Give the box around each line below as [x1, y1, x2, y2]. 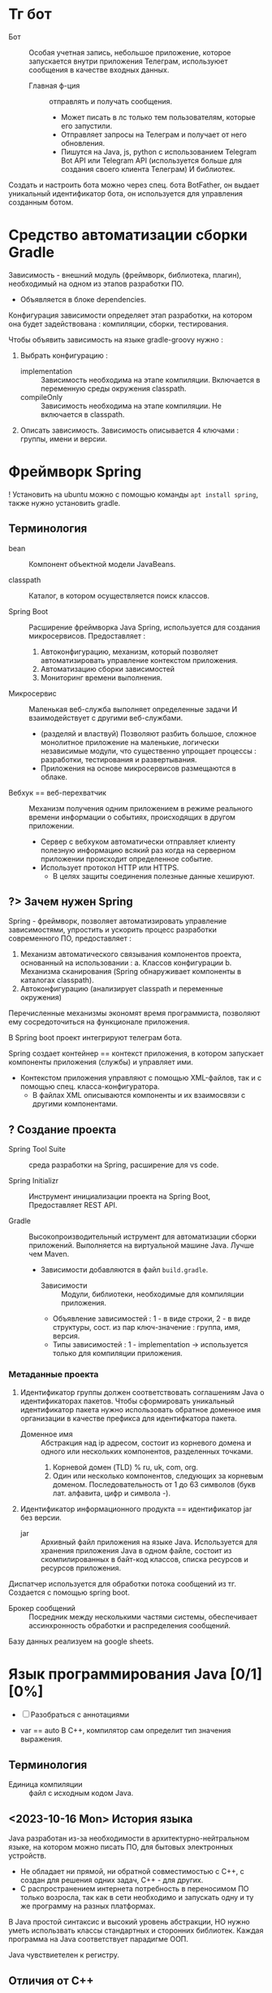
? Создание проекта [8, 1122, 117, 1136]
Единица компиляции [8, 1780, 83, 1789]
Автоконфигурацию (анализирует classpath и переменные [19, 984, 223, 994]
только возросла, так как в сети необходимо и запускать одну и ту [19, 1893, 254, 1903]
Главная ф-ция [28, 81, 80, 90]
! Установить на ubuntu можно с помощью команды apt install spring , [8, 489, 258, 499]
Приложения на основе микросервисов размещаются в [40, 763, 237, 773]
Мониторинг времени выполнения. [40, 673, 162, 683]
